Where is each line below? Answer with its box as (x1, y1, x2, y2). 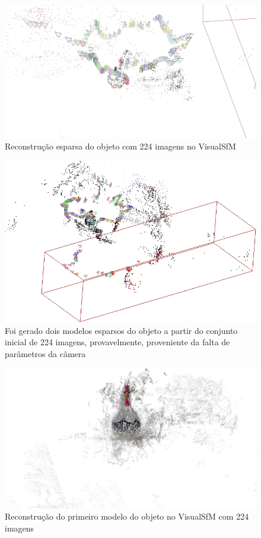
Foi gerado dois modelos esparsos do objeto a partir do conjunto (5, 324, 238, 336)
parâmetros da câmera (5, 347, 86, 359)
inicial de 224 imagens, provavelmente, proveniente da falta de (5, 336, 230, 348)
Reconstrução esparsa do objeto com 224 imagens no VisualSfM (5, 140, 236, 152)
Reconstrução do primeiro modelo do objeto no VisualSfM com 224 (5, 510, 249, 523)
